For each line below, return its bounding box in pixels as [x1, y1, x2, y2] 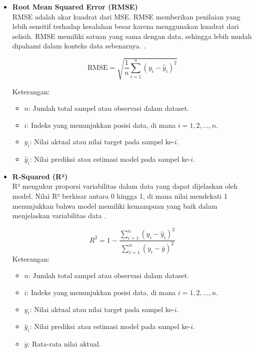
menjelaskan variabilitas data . [12, 210, 106, 221]
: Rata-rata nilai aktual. [27, 339, 101, 349]
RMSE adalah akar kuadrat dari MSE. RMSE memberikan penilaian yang [12, 11, 240, 21]
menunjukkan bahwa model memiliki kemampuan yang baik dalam [12, 200, 217, 211]
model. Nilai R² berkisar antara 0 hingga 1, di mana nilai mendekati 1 [12, 191, 227, 201]
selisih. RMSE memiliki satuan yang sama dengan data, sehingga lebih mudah [12, 30, 252, 41]
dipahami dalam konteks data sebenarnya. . [12, 40, 146, 51]
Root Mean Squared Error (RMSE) [12, 1, 138, 11]
